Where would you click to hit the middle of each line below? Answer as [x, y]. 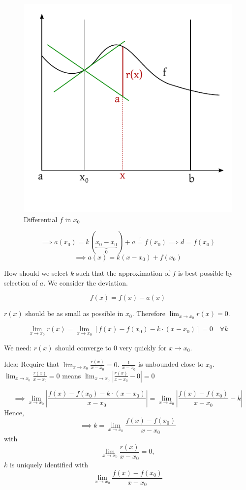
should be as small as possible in [74, 313]
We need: [18, 347]
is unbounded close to [171, 364]
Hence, [14, 412]
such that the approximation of [123, 273]
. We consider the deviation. [86, 282]
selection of [21, 282]
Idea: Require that [32, 364]
